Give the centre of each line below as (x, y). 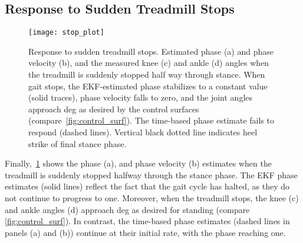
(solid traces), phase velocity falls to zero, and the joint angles (141, 97)
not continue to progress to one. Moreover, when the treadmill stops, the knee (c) (152, 197)
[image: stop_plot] (66, 33)
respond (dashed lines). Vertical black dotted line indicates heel (143, 132)
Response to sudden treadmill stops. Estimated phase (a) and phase (151, 51)
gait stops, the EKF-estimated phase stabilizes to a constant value (148, 86)
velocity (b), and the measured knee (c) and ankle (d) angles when (149, 63)
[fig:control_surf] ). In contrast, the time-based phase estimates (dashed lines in (147, 221)
